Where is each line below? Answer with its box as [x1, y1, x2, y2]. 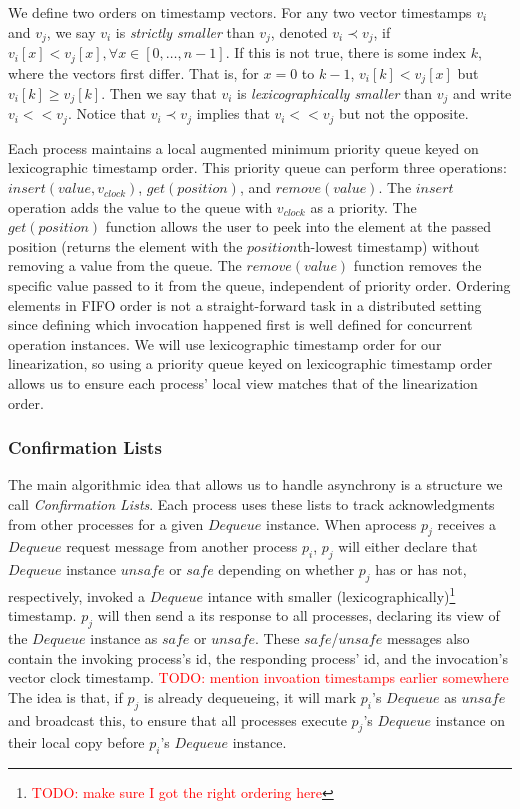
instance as [90, 628, 158, 649]
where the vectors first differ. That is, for [8, 62, 259, 83]
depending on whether [218, 559, 355, 580]
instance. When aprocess [266, 513, 417, 534]
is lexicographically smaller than [237, 82, 433, 103]
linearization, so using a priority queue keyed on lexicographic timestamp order [8, 353, 493, 374]
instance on [435, 709, 505, 730]
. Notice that [67, 103, 147, 124]
